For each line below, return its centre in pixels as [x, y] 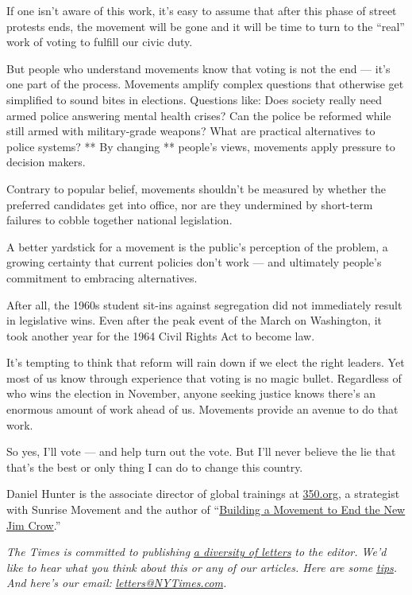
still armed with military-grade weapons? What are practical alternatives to [191, 131]
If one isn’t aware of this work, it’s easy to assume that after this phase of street [202, 10]
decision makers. [46, 162]
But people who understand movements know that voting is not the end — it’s [198, 68]
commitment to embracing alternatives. [102, 277]
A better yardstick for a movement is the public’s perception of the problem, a [197, 246]
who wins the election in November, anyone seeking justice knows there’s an [191, 393]
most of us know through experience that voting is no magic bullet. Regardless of [204, 377]
